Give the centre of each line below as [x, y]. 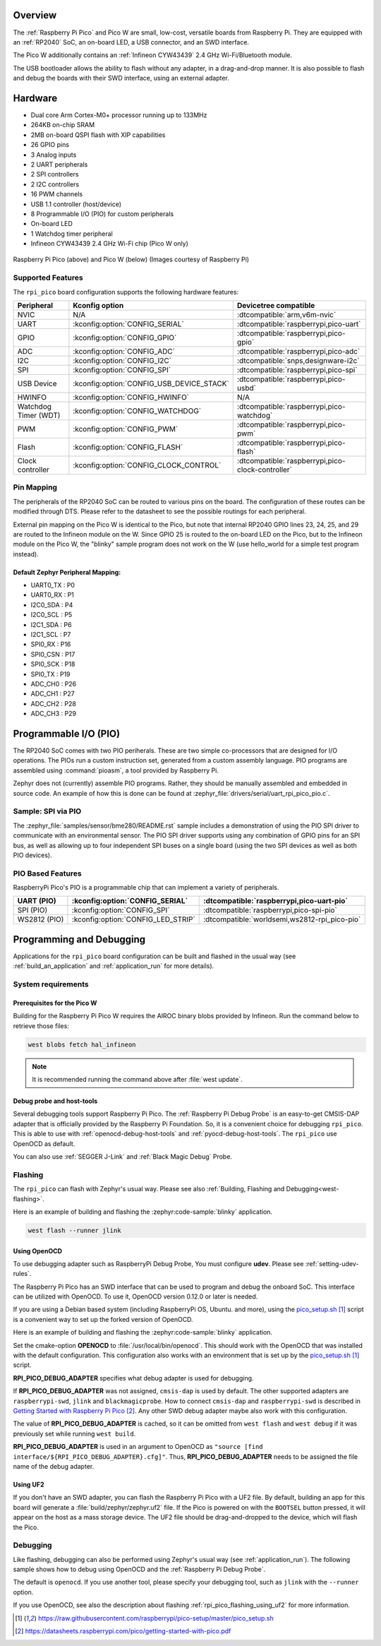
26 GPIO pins [50, 145]
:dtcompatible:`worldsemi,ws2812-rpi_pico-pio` [282, 919]
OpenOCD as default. [44, 1143]
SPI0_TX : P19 [50, 674]
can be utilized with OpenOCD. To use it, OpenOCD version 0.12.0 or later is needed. [135, 1296]
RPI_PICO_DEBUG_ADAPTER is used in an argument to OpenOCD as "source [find [138, 1447]
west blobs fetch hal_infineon [82, 1044]
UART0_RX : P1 [52, 595]
